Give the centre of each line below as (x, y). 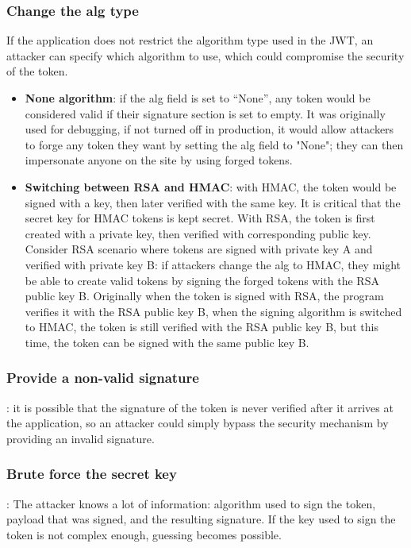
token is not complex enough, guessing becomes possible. (144, 534)
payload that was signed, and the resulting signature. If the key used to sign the (201, 519)
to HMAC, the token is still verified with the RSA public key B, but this (202, 327)
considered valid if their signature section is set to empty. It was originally (205, 113)
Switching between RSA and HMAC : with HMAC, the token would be (211, 186)
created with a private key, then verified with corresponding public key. (198, 233)
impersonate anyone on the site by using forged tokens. (159, 160)
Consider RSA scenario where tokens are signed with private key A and (199, 249)
